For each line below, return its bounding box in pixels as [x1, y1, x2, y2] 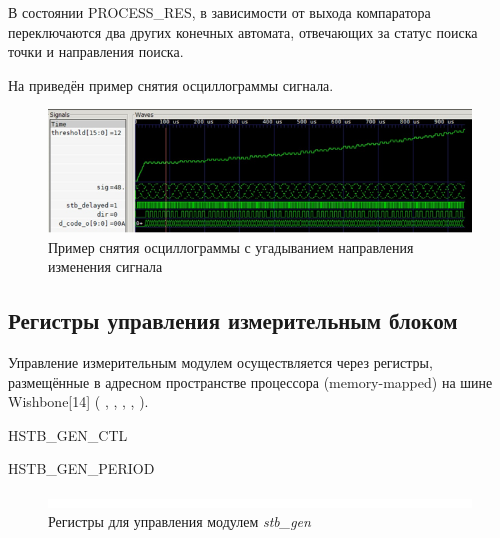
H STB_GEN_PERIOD [8, 458, 155, 479]
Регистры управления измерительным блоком [8, 305, 458, 336]
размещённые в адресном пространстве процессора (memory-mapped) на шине [8, 371, 493, 392]
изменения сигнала [48, 256, 163, 277]
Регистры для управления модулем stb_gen [48, 511, 311, 532]
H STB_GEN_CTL [8, 424, 128, 445]
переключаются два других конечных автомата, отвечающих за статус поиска [8, 21, 478, 42]
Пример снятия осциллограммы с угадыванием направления [48, 236, 414, 257]
